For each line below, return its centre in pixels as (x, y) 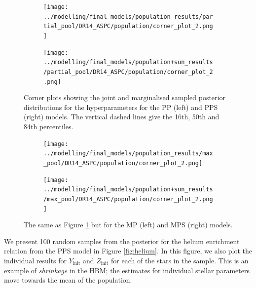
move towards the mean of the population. (68, 280)
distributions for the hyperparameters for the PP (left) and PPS (121, 107)
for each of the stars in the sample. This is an (180, 260)
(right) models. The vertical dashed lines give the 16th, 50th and (122, 117)
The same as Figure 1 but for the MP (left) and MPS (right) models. (128, 225)
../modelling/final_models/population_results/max (128, 154)
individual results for (36, 260)
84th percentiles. (49, 126)
